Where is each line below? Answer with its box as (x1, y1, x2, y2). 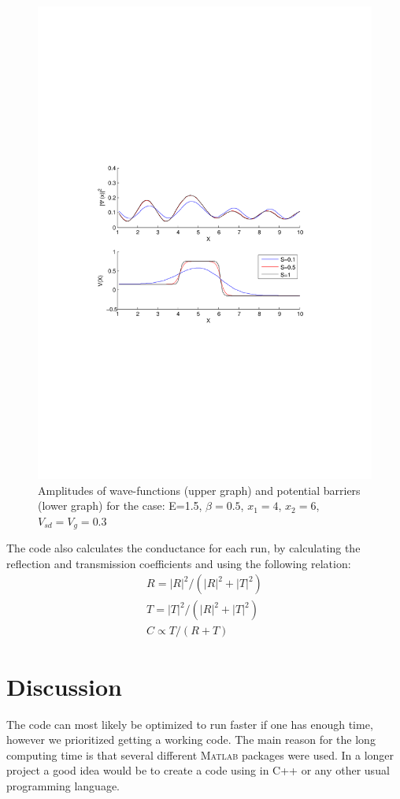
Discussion (6, 670, 122, 702)
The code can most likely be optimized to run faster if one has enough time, (6, 715, 373, 732)
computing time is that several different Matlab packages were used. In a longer (6, 746, 394, 763)
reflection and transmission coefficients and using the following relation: (6, 555, 351, 571)
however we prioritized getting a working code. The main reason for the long (6, 731, 376, 748)
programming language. (6, 777, 120, 793)
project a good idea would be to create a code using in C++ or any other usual (6, 762, 390, 779)
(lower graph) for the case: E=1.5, (38, 497, 202, 514)
